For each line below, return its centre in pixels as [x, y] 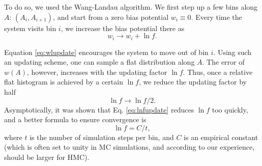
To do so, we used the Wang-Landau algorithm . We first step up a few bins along [131, 7]
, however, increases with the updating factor [97, 72]
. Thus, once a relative [218, 72]
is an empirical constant [221, 137]
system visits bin [30, 28]
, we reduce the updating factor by [193, 82]
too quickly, [230, 109]
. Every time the [216, 17]
